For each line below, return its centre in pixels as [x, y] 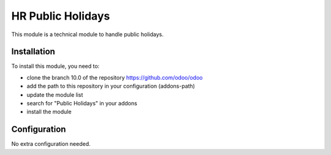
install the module [49, 112]
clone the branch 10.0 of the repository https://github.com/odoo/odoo [115, 77]
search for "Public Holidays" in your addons [82, 104]
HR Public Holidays [61, 16]
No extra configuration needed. [51, 144]
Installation [33, 52]
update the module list [55, 94]
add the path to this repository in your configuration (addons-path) [111, 86]
